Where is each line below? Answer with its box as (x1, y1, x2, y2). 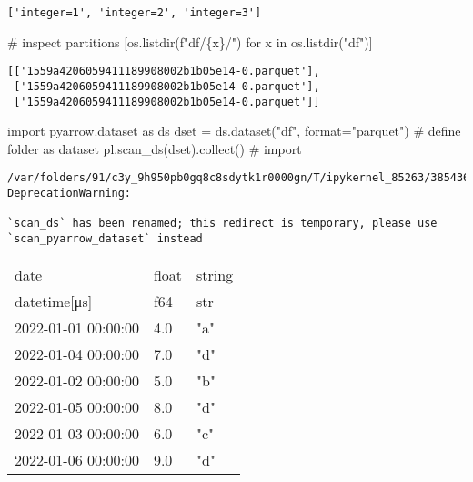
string (196, 263, 234, 285)
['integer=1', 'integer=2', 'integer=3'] (7, 6, 262, 19)
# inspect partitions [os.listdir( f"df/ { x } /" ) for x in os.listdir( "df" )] (7, 32, 373, 51)
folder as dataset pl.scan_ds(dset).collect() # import (7, 138, 302, 158)
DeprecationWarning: (7, 187, 132, 200)
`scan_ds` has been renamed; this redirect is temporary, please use (7, 217, 438, 231)
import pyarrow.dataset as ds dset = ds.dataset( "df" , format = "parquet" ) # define (7, 121, 461, 140)
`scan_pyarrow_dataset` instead (7, 232, 203, 246)
